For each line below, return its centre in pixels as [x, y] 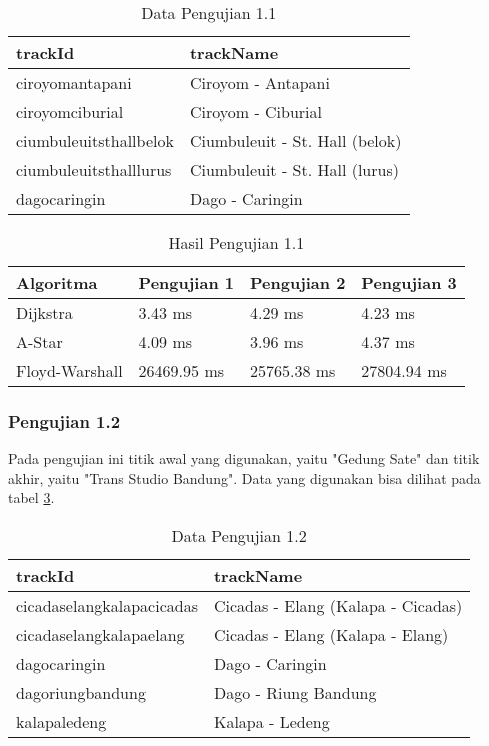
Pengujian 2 [297, 282]
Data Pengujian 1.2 [239, 535]
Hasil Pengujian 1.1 [236, 242]
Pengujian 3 [409, 282]
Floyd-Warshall [69, 370]
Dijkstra [44, 312]
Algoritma [57, 282]
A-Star [39, 341]
